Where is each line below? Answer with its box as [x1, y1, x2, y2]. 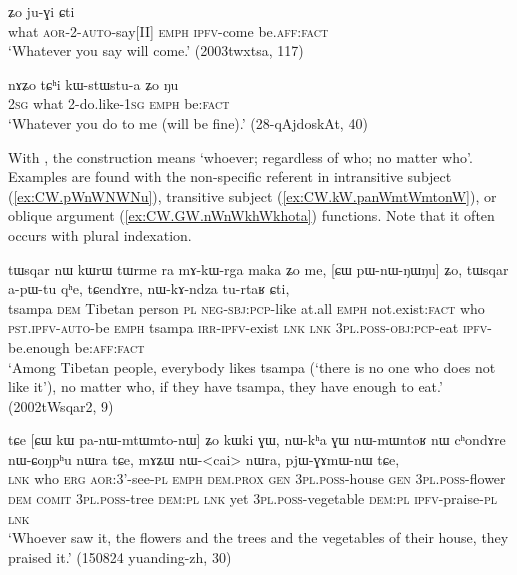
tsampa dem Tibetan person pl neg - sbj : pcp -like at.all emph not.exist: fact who [8, 297, 485, 318]
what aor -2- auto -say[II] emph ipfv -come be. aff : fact [8, 20, 329, 41]
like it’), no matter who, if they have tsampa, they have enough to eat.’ [8, 376, 443, 397]
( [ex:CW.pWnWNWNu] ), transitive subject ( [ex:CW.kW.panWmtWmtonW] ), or [8, 185, 497, 206]
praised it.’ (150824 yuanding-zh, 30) [8, 546, 232, 567]
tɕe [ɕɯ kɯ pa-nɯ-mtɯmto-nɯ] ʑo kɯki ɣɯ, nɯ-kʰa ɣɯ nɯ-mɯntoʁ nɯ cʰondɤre [8, 429, 506, 450]
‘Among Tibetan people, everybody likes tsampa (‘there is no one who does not [8, 356, 496, 377]
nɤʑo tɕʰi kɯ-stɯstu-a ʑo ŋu [8, 73, 179, 94]
